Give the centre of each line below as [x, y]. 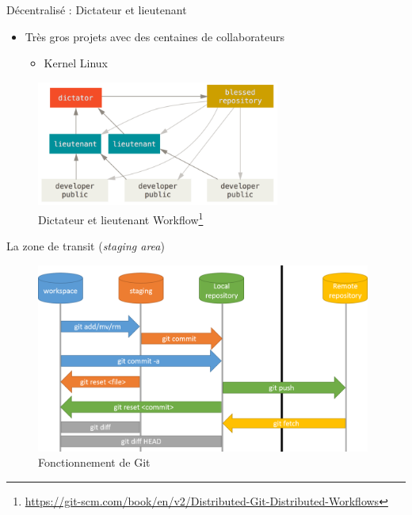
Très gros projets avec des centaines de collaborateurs [155, 36]
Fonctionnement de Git [94, 462]
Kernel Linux [76, 63]
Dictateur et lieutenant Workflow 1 [121, 218]
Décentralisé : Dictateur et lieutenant [97, 10]
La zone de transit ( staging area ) [86, 246]
